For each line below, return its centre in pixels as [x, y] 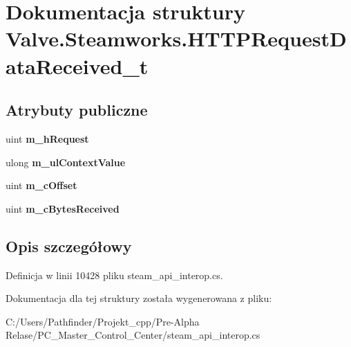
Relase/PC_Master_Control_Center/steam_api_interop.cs [133, 335]
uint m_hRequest [47, 138]
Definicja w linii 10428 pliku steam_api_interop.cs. [114, 275]
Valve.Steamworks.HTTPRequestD [176, 38]
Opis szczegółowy [69, 246]
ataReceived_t [77, 65]
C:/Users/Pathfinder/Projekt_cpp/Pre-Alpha [103, 321]
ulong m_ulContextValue [66, 162]
